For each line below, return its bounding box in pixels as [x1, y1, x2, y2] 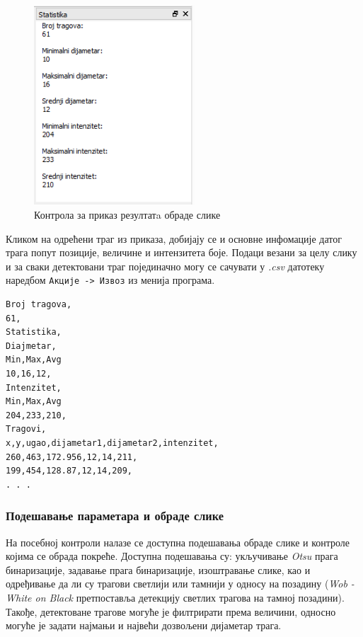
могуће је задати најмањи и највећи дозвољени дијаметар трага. [6, 618, 282, 633]
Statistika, [6, 327, 62, 338]
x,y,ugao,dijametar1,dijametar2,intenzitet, [6, 437, 219, 448]
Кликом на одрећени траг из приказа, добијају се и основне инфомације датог [6, 231, 342, 246]
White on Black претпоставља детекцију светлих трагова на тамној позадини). [6, 590, 345, 604]
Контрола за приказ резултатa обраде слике [34, 207, 221, 222]
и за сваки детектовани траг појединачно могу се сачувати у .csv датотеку [6, 258, 325, 273]
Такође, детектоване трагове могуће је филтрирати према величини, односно [6, 604, 336, 619]
